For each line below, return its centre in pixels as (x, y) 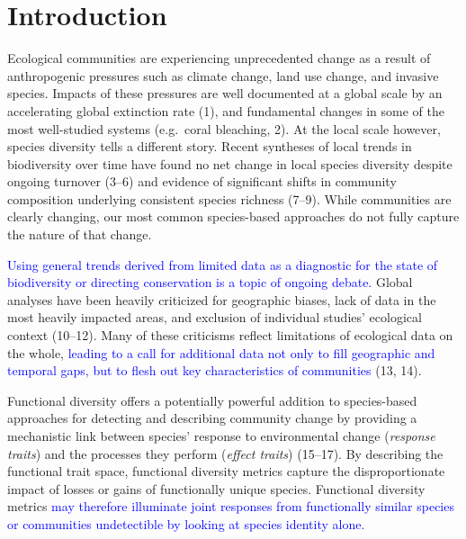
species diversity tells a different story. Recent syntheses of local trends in (210, 146)
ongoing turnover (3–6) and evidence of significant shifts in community (202, 181)
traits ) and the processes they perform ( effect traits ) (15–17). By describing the (225, 453)
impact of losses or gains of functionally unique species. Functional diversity (216, 488)
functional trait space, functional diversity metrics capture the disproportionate (226, 471)
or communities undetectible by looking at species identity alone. (186, 523)
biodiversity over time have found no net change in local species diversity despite (230, 163)
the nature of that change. (80, 234)
